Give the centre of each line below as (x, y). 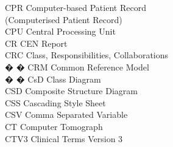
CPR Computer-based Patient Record (76, 7)
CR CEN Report (36, 43)
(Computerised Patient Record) (64, 19)
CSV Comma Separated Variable (66, 115)
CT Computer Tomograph (54, 126)
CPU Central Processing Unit (60, 31)
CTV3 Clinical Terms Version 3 (64, 138)
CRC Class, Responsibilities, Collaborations (87, 55)
